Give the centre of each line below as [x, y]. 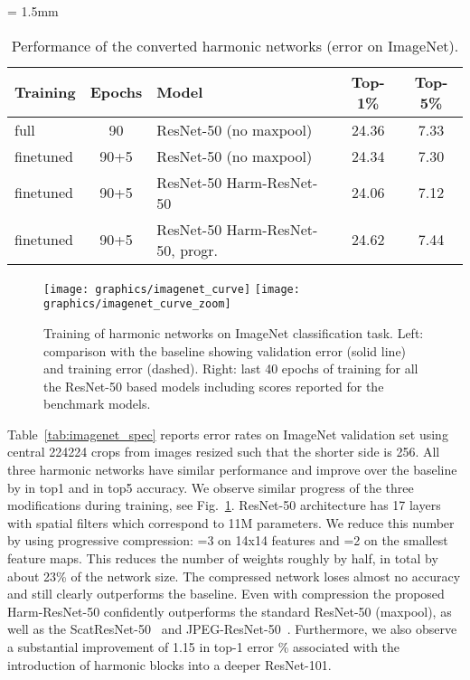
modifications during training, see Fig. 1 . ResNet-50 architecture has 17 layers [224, 505]
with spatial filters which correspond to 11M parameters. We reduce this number [231, 522]
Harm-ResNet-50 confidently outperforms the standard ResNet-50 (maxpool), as [230, 611]
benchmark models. [97, 404]
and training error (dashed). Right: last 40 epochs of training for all [231, 368]
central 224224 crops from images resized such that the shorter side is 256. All [224, 452]
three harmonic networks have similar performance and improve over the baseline [232, 470]
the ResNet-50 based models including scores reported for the [214, 386]
